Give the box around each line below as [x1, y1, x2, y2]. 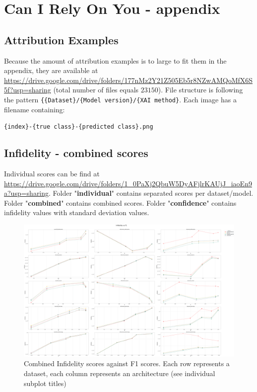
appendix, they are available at [4, 65, 98, 76]
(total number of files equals [53, 84, 139, 95]
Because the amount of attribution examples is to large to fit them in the [4, 55, 227, 66]
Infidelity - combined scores [4, 145, 148, 160]
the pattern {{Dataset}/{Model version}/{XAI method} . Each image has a [4, 94, 237, 104]
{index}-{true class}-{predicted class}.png [4, 123, 153, 131]
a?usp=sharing [4, 188, 49, 198]
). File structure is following [158, 84, 243, 95]
